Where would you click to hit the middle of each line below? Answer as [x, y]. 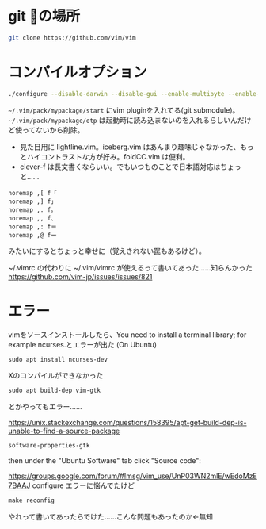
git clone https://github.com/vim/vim [72, 38]
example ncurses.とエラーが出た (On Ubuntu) [82, 344]
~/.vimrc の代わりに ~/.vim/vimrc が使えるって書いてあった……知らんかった [131, 267]
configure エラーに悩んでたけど [84, 485]
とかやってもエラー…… [45, 407]
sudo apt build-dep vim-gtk [55, 391]
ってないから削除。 [53, 130]
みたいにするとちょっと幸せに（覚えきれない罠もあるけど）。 [107, 251]
